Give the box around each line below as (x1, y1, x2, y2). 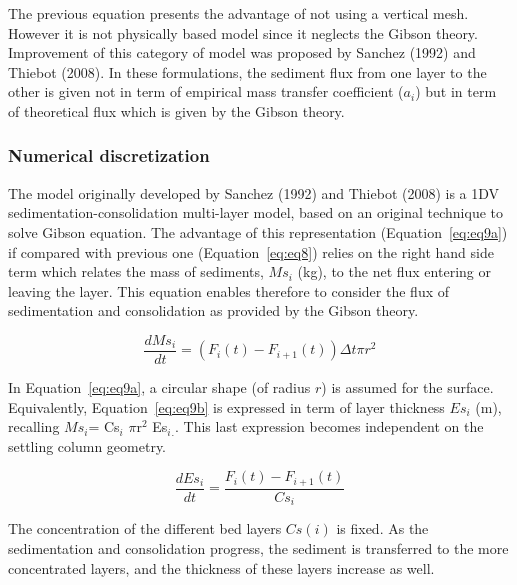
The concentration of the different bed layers (8, 518, 282, 539)
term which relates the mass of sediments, (8, 261, 264, 282)
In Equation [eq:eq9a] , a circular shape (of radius (8, 377, 311, 397)
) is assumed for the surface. (321, 377, 494, 397)
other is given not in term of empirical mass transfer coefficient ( (8, 81, 404, 102)
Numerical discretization (8, 143, 210, 168)
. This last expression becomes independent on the (175, 416, 484, 437)
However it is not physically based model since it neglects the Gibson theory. (8, 22, 478, 43)
